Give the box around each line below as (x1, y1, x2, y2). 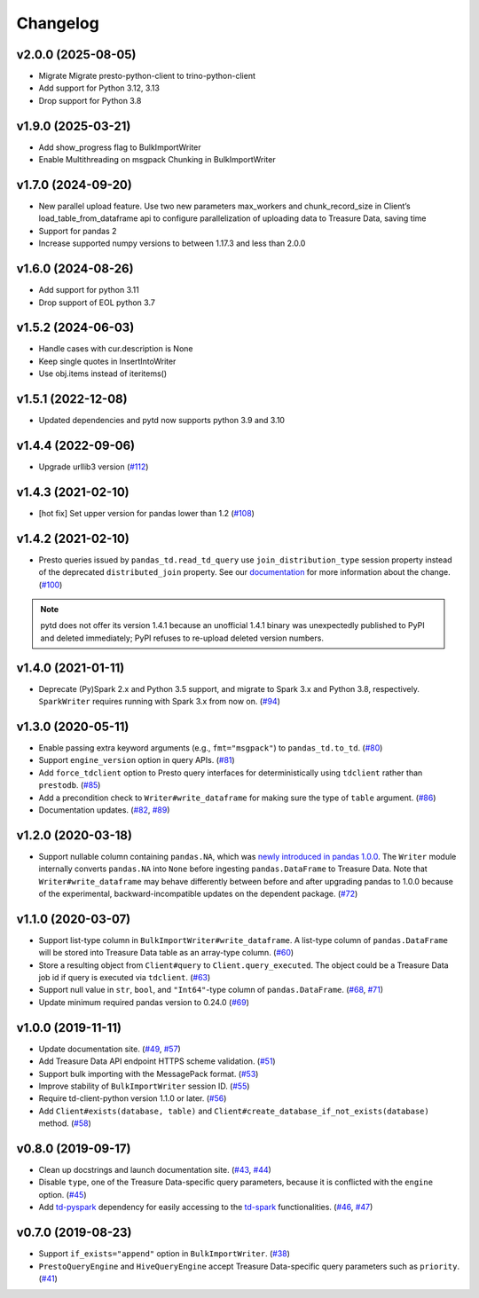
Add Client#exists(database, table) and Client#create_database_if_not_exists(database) (38, 1105, 429, 1116)
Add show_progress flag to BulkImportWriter (38, 142, 201, 153)
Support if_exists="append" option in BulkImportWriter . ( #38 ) (38, 1248, 290, 1259)
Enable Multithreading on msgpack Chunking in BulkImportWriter (38, 154, 276, 165)
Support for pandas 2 (38, 225, 117, 236)
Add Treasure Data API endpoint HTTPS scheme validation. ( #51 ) (38, 1056, 276, 1066)
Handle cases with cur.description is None (38, 343, 193, 354)
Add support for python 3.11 (38, 285, 139, 295)
